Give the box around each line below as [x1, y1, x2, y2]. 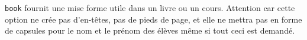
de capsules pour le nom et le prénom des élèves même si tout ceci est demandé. [5, 24, 295, 37]
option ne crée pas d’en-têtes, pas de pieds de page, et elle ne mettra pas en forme [5, 13, 302, 25]
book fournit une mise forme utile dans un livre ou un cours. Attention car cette [5, 2, 295, 13]
